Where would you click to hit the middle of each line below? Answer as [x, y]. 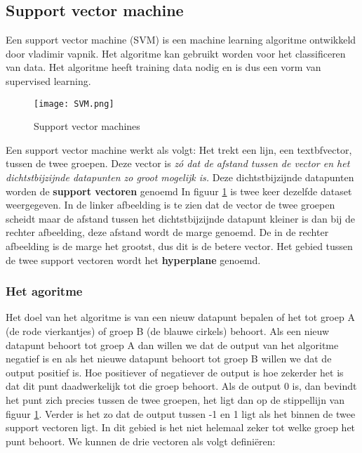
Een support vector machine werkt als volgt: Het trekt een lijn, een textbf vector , [179, 149]
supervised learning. [48, 80]
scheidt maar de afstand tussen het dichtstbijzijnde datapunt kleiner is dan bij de [180, 218]
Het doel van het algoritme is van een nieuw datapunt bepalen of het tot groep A [180, 317]
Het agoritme [44, 291]
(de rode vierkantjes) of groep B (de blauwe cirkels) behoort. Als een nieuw [168, 330]
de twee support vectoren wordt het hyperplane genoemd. [133, 260]
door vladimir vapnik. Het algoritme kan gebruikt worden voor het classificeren [176, 53]
